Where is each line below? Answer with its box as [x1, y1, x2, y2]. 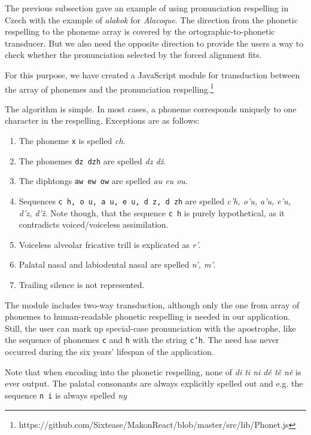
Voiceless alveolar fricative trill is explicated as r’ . [19, 238, 201, 250]
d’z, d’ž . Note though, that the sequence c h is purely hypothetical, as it [19, 206, 285, 219]
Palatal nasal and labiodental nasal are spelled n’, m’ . [19, 258, 216, 271]
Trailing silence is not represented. [19, 278, 145, 291]
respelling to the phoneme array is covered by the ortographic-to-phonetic [5, 25, 275, 38]
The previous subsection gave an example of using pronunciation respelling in [5, 2, 289, 14]
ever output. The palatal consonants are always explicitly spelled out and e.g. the [5, 377, 303, 390]
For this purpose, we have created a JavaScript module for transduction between [5, 68, 300, 81]
